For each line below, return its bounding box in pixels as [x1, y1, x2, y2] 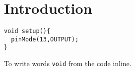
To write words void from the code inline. [4, 58, 132, 69]
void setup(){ [4, 28, 51, 35]
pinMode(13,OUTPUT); [11, 35, 79, 43]
